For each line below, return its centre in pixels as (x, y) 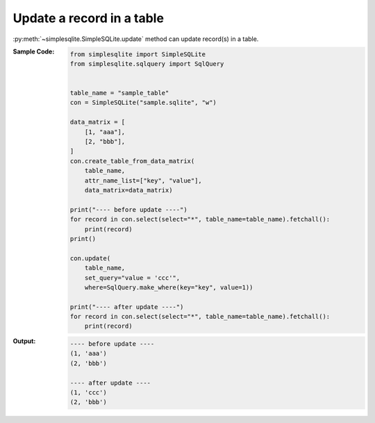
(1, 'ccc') (88, 392)
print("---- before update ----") (128, 209)
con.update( (90, 258)
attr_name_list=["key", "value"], (143, 180)
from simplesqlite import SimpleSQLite (138, 54)
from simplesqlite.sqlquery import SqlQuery (147, 64)
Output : (24, 341)
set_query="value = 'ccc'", (132, 277)
